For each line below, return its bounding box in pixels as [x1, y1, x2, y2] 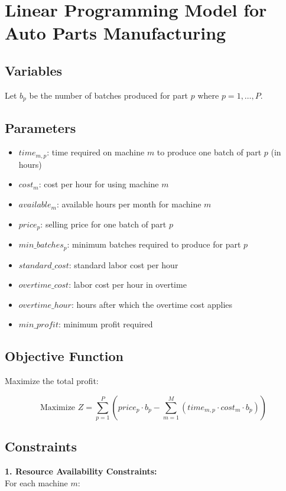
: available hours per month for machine [56, 198, 201, 210]
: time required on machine [47, 146, 145, 158]
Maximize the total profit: [5, 375, 99, 387]
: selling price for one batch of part [40, 217, 167, 230]
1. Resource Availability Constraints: [5, 465, 157, 477]
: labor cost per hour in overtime [69, 278, 187, 291]
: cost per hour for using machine [38, 178, 159, 190]
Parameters [5, 118, 76, 136]
